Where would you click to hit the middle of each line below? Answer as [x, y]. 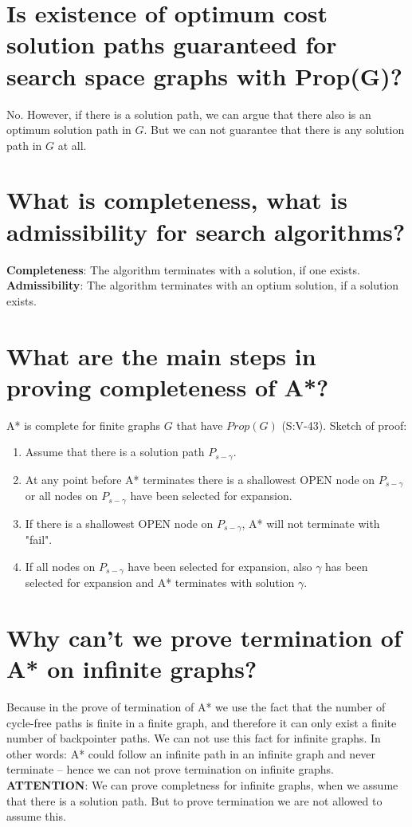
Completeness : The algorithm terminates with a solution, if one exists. [183, 269]
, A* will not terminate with [311, 523]
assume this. [36, 816]
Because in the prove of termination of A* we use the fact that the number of [196, 707]
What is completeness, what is [177, 200]
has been [347, 566]
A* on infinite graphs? [132, 669]
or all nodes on [61, 496]
